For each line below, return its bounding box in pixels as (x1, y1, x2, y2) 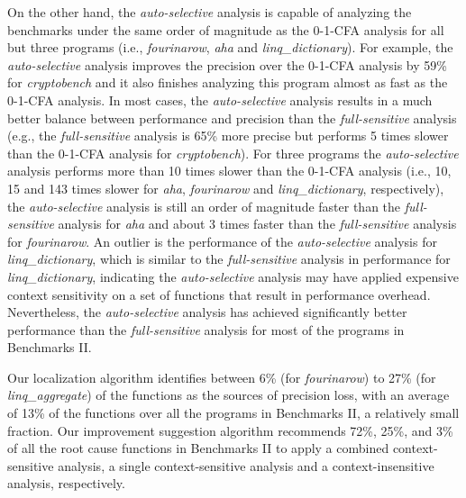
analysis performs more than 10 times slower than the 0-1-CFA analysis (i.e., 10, (7, 161, 452, 180)
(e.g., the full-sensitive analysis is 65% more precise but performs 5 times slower (7, 126, 449, 145)
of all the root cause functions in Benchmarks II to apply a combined (7, 439, 389, 457)
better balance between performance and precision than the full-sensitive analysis (7, 108, 457, 127)
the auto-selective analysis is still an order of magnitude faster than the (7, 196, 401, 215)
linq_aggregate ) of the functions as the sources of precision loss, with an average (7, 385, 450, 404)
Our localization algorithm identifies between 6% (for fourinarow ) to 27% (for (7, 367, 436, 386)
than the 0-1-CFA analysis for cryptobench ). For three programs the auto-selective (7, 143, 459, 162)
